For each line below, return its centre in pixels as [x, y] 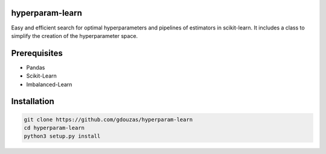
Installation [33, 101]
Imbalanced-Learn [49, 84]
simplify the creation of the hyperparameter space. [75, 35]
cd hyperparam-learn [54, 128]
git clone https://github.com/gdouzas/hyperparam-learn [108, 119]
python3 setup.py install [62, 136]
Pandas [36, 67]
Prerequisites [37, 53]
